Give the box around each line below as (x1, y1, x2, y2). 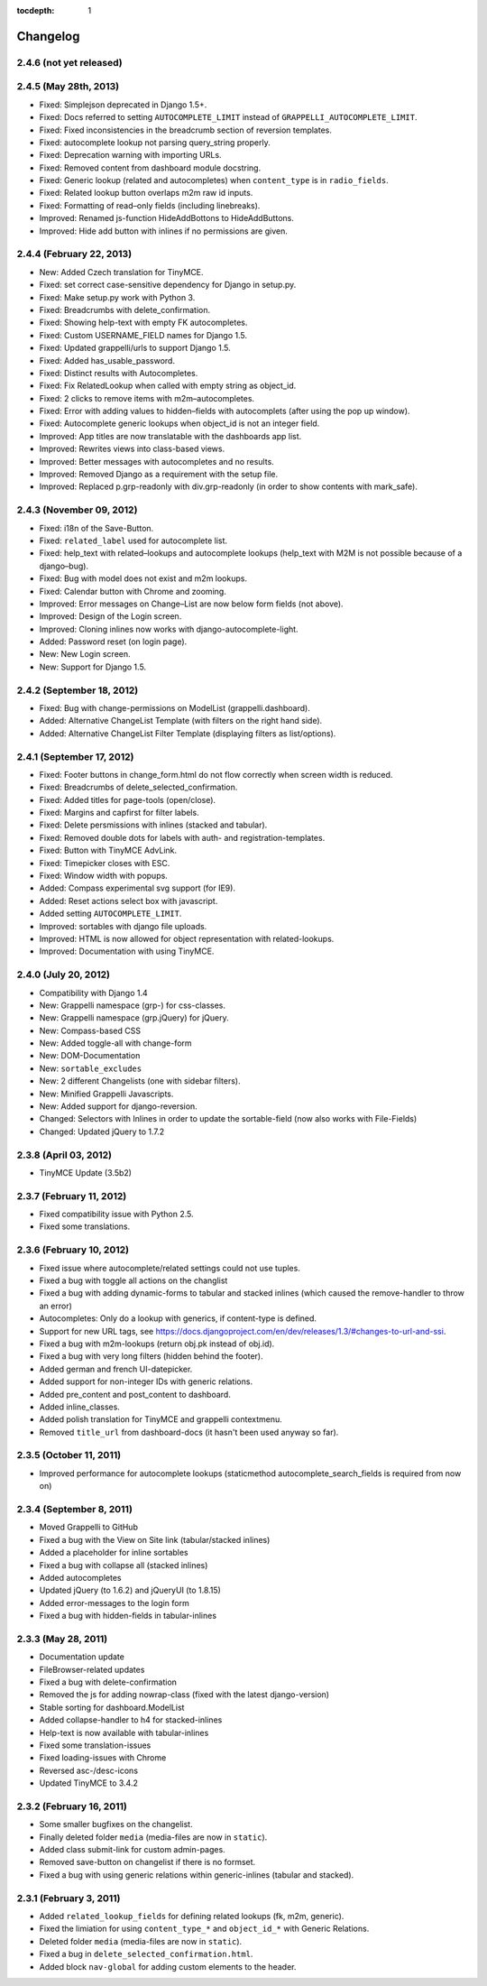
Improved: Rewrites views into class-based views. (39, 443, 225, 455)
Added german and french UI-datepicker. (39, 1363, 193, 1374)
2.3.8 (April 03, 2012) (16, 1149, 113, 1161)
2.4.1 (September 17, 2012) (16, 750, 134, 762)
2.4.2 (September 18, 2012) (16, 684, 139, 697)
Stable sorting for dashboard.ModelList (39, 1702, 185, 1713)
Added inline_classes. (39, 1401, 121, 1412)
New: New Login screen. (39, 649, 131, 660)
